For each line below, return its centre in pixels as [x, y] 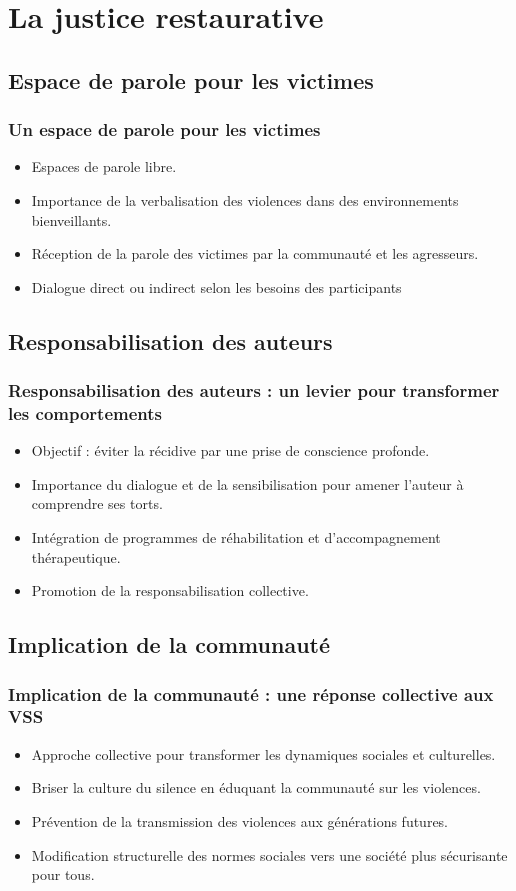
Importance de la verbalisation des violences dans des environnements [245, 199]
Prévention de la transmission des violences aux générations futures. [240, 820]
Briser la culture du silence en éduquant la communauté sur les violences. [256, 787]
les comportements [85, 412]
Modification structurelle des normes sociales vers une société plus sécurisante [269, 854]
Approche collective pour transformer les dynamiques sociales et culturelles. [263, 753]
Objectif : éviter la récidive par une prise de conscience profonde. [230, 450]
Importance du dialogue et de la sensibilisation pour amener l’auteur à [247, 483]
